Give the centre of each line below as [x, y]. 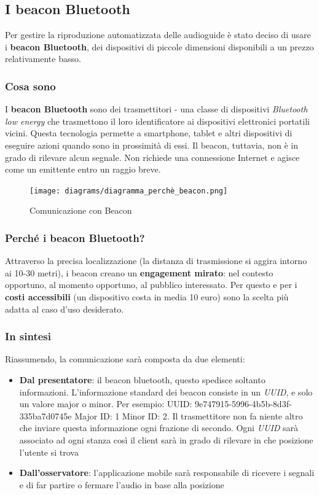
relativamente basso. [43, 59]
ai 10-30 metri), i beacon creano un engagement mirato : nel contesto [139, 272]
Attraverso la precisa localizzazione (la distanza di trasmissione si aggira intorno [156, 261]
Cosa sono [30, 86]
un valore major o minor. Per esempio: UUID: [106, 404]
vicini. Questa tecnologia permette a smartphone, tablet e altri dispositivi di [149, 133]
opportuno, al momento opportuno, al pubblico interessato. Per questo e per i [151, 285]
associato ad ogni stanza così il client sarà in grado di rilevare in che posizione [166, 439]
